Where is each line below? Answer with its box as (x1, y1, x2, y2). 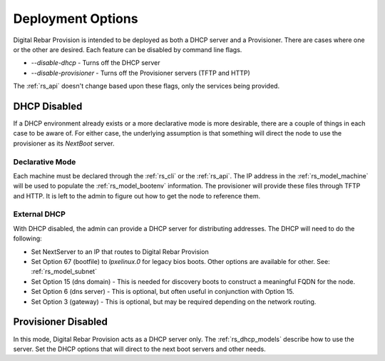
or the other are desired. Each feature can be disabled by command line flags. (13, 45, 242, 54)
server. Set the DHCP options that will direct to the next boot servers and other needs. (13, 345, 267, 353)
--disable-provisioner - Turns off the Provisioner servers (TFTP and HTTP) (31, 68, 251, 77)
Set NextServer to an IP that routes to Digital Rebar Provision (31, 247, 210, 256)
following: (13, 234, 42, 243)
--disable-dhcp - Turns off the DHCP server (31, 59, 160, 67)
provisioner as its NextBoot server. (13, 139, 115, 148)
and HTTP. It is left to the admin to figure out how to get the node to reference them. (13, 191, 261, 200)
